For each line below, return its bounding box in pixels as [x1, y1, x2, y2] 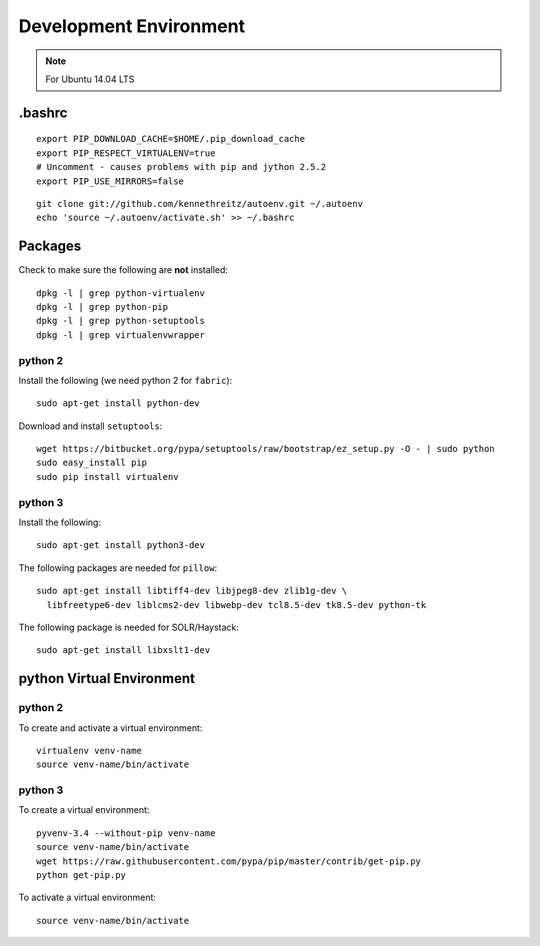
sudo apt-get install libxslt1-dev [36, 645, 211, 656]
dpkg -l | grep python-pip [36, 301, 169, 312]
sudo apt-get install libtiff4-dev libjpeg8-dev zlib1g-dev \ [36, 585, 348, 597]
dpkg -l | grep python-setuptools [36, 315, 205, 327]
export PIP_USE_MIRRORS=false [36, 175, 185, 187]
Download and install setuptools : [18, 420, 163, 432]
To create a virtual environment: [18, 804, 150, 816]
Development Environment [18, 15, 245, 37]
